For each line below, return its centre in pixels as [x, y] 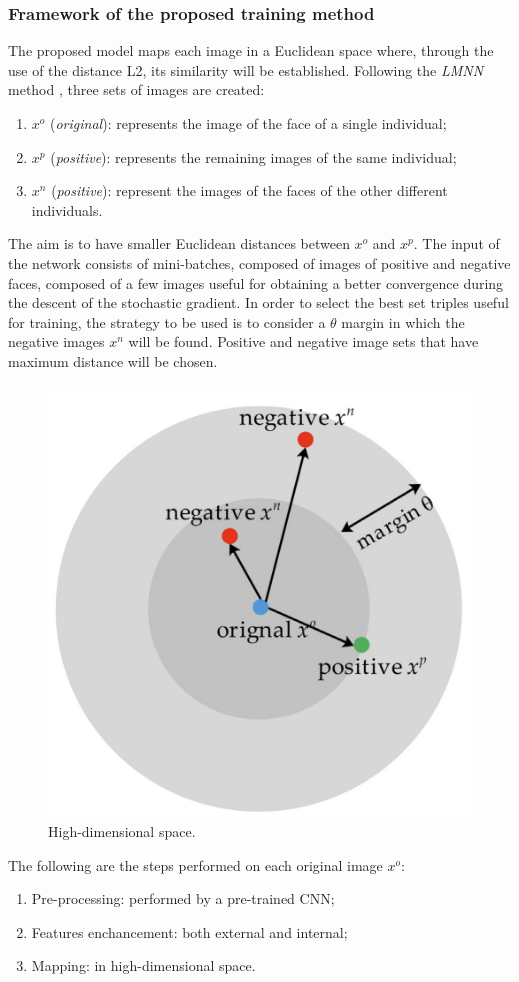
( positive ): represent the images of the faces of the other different [249, 190]
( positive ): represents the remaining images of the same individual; [253, 156]
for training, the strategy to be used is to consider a [167, 321]
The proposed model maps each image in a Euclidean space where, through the [251, 50]
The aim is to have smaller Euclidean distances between [179, 243]
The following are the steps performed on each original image [195, 864]
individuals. [67, 209]
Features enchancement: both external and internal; [189, 931]
